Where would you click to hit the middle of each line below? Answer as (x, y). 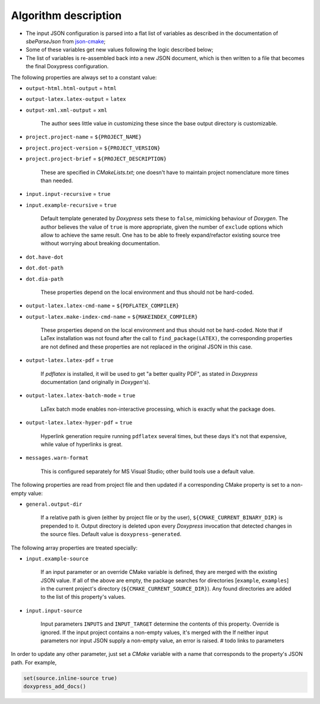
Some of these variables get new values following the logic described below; (119, 50)
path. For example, (34, 662)
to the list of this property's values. (83, 597)
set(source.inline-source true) (71, 678)
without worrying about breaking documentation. (100, 243)
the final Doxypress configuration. (67, 66)
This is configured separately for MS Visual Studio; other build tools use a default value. (148, 471)
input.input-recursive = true (68, 194)
